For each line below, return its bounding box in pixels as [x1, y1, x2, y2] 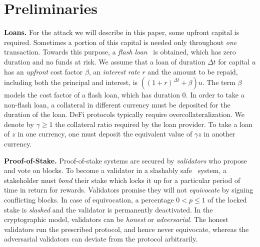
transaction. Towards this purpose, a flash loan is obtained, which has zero [4, 46, 236, 57]
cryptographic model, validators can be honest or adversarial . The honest [4, 214, 228, 224]
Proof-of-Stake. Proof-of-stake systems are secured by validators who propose [4, 155, 247, 165]
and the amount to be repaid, [147, 66, 238, 76]
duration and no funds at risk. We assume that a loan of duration [4, 56, 205, 66]
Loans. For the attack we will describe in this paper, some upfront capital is [4, 27, 239, 37]
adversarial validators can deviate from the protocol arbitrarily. [4, 233, 198, 244]
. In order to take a [185, 89, 244, 100]
